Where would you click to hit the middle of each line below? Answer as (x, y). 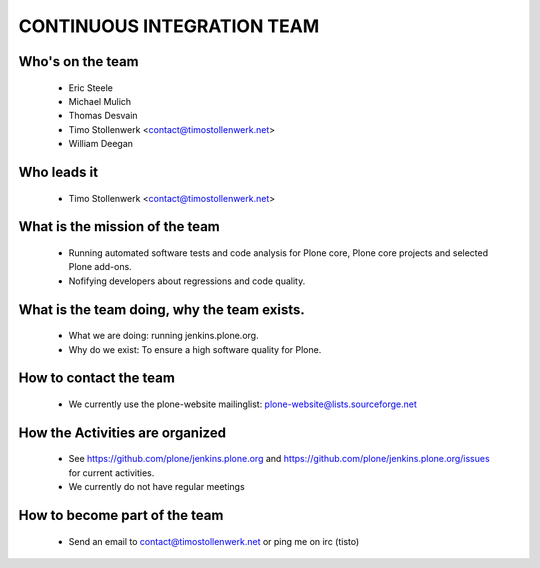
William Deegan (101, 144)
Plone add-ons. (100, 267)
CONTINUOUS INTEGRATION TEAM (169, 26)
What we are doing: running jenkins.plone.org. (163, 336)
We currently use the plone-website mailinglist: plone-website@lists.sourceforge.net (242, 404)
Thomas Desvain (103, 116)
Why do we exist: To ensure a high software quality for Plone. (195, 349)
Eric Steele (91, 87)
